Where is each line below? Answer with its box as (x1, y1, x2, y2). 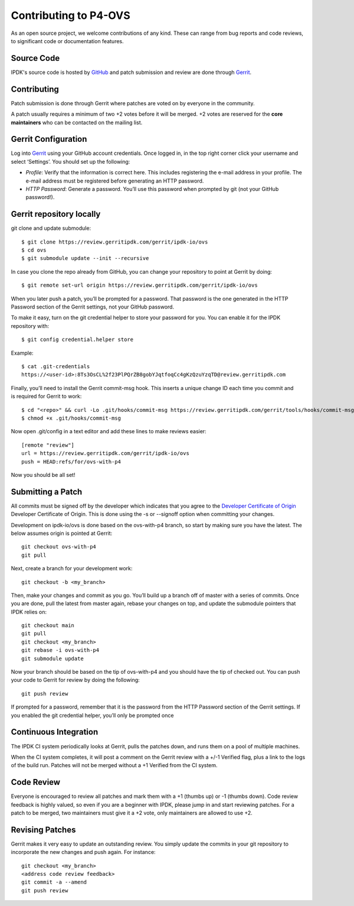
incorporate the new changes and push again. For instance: (11, 849, 156, 856)
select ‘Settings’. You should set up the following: (11, 158, 130, 165)
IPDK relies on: (11, 608, 47, 615)
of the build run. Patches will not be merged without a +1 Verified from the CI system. (11, 762, 218, 769)
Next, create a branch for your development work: (11, 565, 133, 572)
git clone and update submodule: (11, 225, 91, 232)
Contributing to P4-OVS (11, 9, 131, 22)
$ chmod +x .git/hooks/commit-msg (21, 414, 121, 421)
